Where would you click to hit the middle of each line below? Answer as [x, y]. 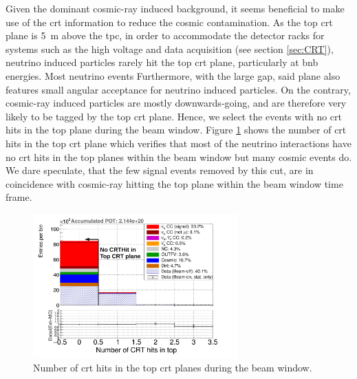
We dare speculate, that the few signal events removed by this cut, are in [160, 170]
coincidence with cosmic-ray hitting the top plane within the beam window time [174, 183]
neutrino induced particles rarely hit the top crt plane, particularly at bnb [162, 62]
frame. [19, 197]
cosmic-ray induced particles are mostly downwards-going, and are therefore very [176, 103]
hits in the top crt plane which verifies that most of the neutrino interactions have [178, 143]
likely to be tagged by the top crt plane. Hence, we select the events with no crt [174, 116]
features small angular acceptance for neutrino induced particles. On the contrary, [178, 89]
